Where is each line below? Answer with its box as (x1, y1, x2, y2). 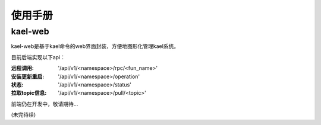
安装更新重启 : (11, 73, 45, 80)
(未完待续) (11, 111, 36, 118)
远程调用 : (11, 65, 34, 72)
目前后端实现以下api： (11, 53, 65, 60)
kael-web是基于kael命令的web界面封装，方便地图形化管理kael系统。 (11, 43, 180, 50)
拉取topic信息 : (11, 89, 47, 97)
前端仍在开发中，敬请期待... (11, 100, 78, 107)
